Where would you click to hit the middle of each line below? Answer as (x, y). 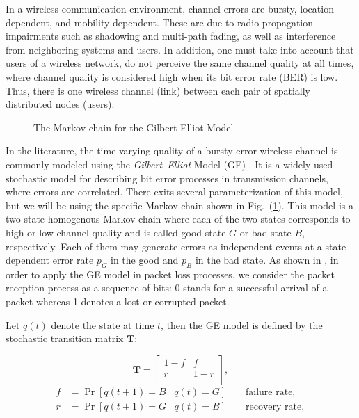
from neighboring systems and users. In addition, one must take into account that (180, 49)
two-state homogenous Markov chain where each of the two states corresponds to (178, 219)
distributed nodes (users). (60, 104)
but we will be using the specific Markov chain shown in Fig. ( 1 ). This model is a (179, 205)
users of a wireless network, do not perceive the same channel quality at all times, (180, 63)
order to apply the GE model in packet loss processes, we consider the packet (170, 274)
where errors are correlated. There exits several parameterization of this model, (174, 192)
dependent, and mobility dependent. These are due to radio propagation (160, 22)
